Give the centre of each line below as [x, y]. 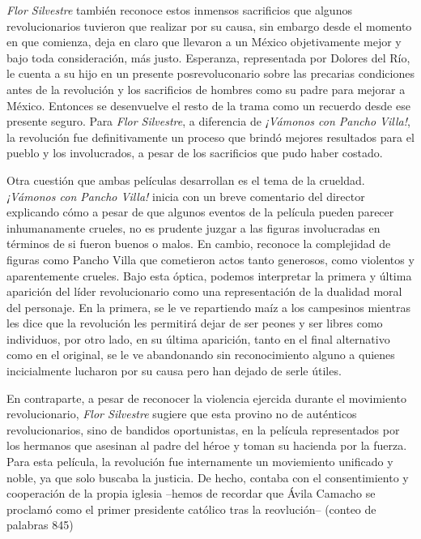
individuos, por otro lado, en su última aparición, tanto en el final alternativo [198, 338]
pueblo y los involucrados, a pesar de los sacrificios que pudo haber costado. [195, 153]
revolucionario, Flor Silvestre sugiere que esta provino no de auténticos [182, 414]
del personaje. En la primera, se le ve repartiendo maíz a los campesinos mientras [209, 307]
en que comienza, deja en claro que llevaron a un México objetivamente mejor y [204, 42]
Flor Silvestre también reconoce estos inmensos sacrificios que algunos [179, 10]
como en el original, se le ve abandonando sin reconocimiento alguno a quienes [201, 355]
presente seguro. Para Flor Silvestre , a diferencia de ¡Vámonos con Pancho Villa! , [208, 121]
